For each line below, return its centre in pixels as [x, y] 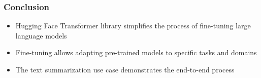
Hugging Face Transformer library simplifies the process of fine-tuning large [133, 26]
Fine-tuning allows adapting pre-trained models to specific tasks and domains [136, 52]
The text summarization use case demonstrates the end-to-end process [125, 69]
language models [41, 35]
